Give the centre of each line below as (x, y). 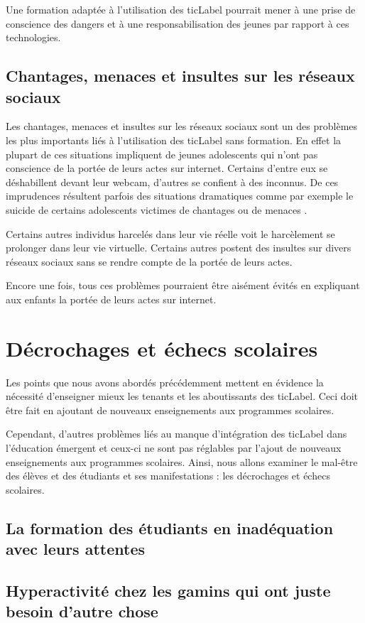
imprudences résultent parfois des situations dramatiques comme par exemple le (180, 196)
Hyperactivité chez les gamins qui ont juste (168, 590)
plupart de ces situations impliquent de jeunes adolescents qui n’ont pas (162, 154)
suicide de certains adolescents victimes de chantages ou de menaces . (157, 209)
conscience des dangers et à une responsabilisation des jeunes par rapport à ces (178, 23)
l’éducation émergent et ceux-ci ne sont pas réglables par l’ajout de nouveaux (174, 448)
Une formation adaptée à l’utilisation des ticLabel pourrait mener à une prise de (181, 9)
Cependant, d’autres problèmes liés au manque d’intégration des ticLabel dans (176, 434)
